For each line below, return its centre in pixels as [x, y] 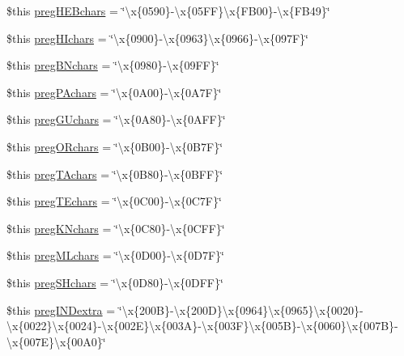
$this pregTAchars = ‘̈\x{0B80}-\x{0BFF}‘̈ [115, 174]
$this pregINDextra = [61, 309]
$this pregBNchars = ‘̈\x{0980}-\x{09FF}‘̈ [113, 65]
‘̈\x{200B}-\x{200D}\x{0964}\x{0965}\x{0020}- [241, 309]
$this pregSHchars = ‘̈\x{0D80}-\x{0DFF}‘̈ [115, 282]
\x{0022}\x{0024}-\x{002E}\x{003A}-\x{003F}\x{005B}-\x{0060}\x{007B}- [202, 326]
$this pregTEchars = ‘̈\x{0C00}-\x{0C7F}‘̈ [114, 201]
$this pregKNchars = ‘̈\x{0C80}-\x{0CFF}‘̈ [116, 228]
